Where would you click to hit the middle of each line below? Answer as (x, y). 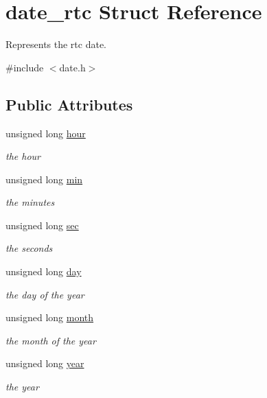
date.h (72, 67)
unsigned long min (44, 179)
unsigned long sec (42, 225)
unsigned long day (44, 271)
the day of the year (45, 294)
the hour (23, 156)
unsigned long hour (46, 133)
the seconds (29, 248)
